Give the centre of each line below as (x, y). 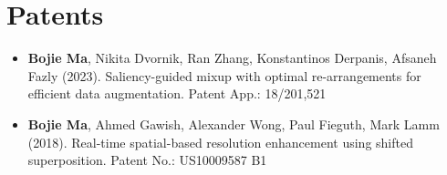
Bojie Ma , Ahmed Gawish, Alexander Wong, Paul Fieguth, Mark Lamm (234, 124)
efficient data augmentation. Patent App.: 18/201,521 (177, 93)
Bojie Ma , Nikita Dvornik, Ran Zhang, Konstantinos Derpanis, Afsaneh (232, 58)
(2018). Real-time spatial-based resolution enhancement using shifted (220, 142)
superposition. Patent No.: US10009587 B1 (147, 160)
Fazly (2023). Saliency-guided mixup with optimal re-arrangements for (224, 75)
